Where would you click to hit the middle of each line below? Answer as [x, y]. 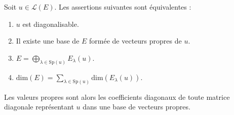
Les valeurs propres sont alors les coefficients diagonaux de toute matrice [117, 97]
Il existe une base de [48, 41]
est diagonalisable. [51, 24]
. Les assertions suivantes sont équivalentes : [123, 7]
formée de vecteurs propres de [135, 41]
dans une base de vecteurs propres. [136, 107]
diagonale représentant [39, 107]
